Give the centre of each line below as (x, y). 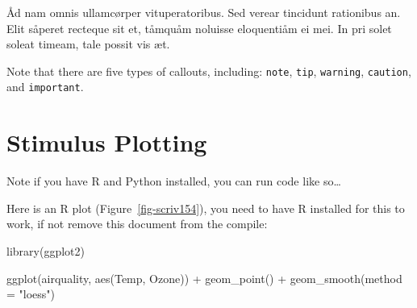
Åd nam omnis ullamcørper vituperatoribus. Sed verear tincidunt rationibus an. (204, 12)
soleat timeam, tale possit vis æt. (88, 44)
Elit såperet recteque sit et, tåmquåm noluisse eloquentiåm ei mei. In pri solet (199, 28)
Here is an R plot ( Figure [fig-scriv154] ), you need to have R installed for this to (206, 208)
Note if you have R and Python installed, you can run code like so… (174, 181)
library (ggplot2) (46, 251)
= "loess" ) (31, 294)
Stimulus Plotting (107, 142)
